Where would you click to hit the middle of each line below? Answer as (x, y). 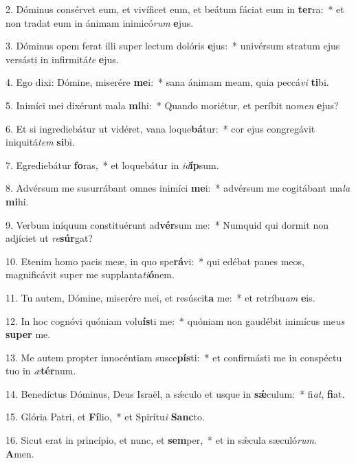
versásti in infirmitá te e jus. (62, 59)
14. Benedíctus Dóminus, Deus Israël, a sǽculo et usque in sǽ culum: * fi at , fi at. (175, 393)
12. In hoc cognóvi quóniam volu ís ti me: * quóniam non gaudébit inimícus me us (175, 320)
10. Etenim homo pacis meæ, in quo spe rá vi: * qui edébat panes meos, (155, 261)
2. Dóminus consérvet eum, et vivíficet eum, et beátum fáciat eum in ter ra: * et (175, 9)
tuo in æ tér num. (41, 371)
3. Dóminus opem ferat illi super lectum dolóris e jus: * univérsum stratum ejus (173, 46)
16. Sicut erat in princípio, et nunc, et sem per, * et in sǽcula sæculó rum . (161, 440)
